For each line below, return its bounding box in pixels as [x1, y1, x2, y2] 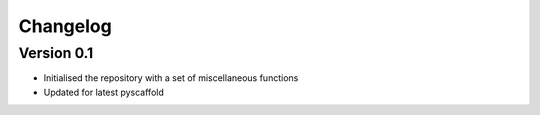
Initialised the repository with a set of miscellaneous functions [43, 72, 299, 84]
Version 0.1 [18, 44, 94, 62]
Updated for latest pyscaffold [43, 86, 164, 98]
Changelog [18, 15, 112, 37]
